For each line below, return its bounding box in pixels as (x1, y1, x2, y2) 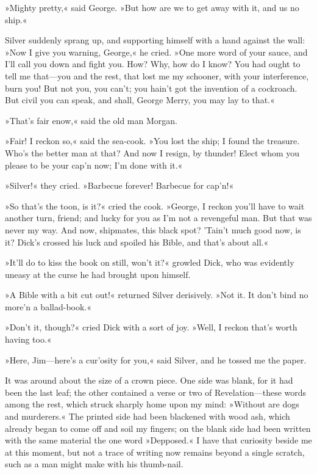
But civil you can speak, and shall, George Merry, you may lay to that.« (5, 93, 275, 106)
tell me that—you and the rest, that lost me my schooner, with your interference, (5, 69, 309, 82)
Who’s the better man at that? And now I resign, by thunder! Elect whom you (5, 146, 300, 159)
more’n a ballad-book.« (5, 300, 92, 313)
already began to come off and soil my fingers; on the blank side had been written (5, 421, 311, 434)
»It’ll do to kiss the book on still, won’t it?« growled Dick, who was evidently (5, 256, 294, 269)
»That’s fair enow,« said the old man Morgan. (5, 114, 177, 126)
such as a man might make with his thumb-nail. (5, 458, 183, 470)
